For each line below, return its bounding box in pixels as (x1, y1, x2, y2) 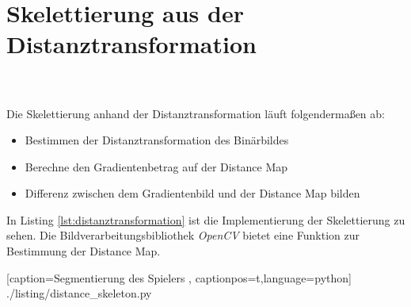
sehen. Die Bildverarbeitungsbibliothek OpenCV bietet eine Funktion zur (6, 227, 360, 244)
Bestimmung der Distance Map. (6, 243, 161, 259)
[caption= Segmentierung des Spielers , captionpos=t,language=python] (6, 269, 352, 286)
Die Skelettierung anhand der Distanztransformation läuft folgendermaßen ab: (6, 105, 385, 121)
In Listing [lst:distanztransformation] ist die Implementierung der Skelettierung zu (6, 211, 405, 228)
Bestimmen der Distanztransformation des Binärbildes (25, 132, 289, 148)
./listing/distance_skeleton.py (6, 285, 152, 301)
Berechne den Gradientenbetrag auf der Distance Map (25, 158, 288, 175)
